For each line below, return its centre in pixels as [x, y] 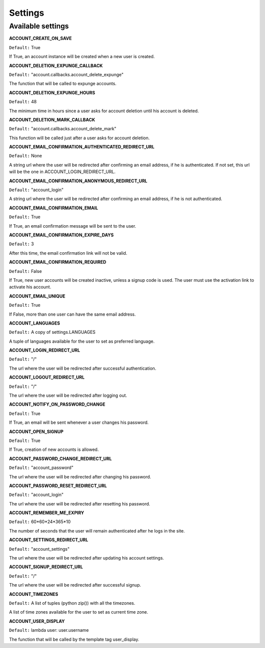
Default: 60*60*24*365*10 [40, 522]
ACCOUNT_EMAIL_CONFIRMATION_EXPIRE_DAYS [61, 235]
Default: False [26, 271]
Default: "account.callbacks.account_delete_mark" [63, 129]
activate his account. [30, 287]
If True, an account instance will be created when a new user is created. [82, 57]
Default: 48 [23, 102]
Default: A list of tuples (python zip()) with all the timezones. [72, 603]
